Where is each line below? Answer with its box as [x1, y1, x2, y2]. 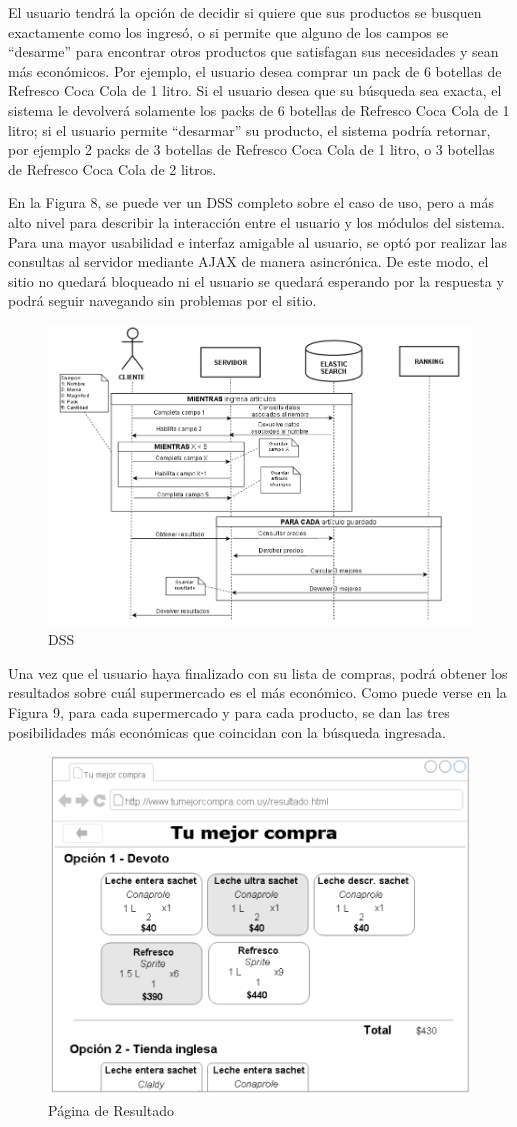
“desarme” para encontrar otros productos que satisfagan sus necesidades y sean [8, 41, 499, 62]
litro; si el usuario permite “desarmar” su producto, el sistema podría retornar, [8, 119, 491, 140]
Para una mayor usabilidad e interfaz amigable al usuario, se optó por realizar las [8, 231, 507, 252]
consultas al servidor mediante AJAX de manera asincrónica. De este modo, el [8, 251, 489, 272]
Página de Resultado [48, 1099, 175, 1120]
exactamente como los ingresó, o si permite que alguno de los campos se [8, 21, 449, 42]
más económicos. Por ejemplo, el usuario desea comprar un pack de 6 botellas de [8, 60, 502, 81]
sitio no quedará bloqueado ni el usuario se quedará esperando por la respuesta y [8, 270, 504, 291]
